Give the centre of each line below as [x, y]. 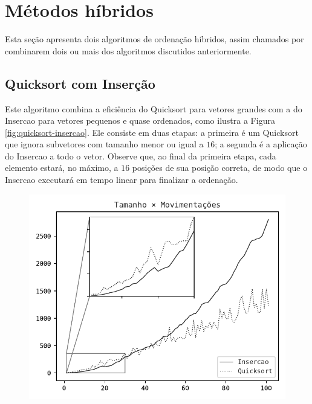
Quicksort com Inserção [80, 83]
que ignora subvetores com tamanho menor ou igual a [104, 144]
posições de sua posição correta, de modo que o [220, 168]
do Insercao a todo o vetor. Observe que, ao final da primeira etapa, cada [141, 156]
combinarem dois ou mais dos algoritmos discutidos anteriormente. [128, 50]
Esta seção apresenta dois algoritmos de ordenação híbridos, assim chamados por [154, 39]
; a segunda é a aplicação [261, 144]
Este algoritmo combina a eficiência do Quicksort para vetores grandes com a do [154, 108]
